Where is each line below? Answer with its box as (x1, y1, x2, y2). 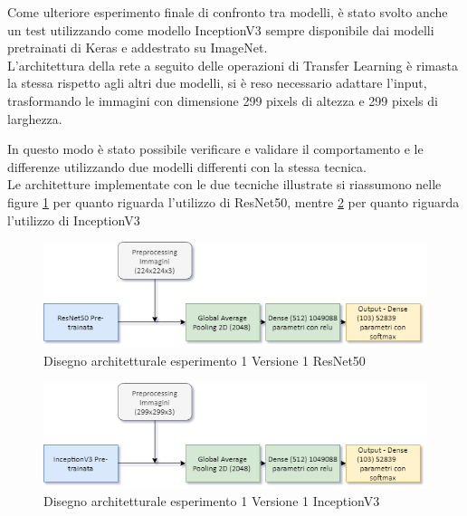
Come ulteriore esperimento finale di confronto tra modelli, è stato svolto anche (7, 3, 448, 21)
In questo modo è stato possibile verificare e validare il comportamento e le (7, 139, 424, 158)
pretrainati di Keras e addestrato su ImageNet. (7, 38, 268, 57)
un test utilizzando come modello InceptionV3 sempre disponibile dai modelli (7, 20, 434, 39)
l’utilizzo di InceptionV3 (7, 210, 140, 229)
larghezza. (7, 109, 62, 128)
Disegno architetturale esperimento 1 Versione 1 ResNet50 (43, 350, 366, 369)
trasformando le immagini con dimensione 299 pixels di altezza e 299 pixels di (7, 91, 438, 110)
